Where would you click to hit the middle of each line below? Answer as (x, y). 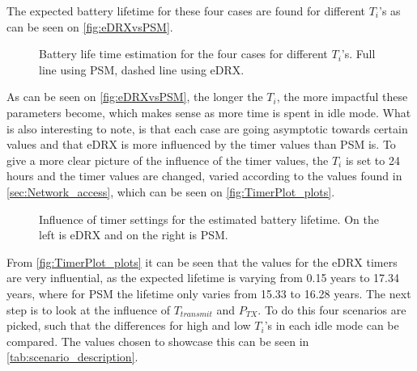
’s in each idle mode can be (332, 325)
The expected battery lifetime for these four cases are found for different (186, 11)
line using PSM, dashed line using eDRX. (142, 69)
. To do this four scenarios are (332, 309)
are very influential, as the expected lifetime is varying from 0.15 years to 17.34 (203, 278)
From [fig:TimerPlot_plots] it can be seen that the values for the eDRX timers (202, 261)
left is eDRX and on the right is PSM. (134, 235)
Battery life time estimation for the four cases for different (183, 54)
